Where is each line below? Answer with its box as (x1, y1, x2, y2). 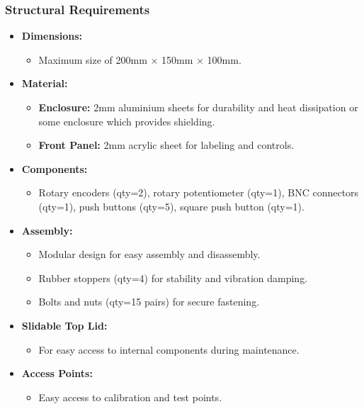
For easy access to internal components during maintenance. (38, 342, 300, 357)
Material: (21, 76, 68, 91)
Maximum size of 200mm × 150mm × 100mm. (38, 52, 241, 67)
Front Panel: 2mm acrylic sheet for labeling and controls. (38, 138, 295, 152)
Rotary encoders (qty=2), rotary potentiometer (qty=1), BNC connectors (38, 185, 359, 200)
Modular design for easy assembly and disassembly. (38, 247, 261, 262)
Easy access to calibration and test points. (38, 389, 222, 404)
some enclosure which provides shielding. (38, 113, 215, 128)
